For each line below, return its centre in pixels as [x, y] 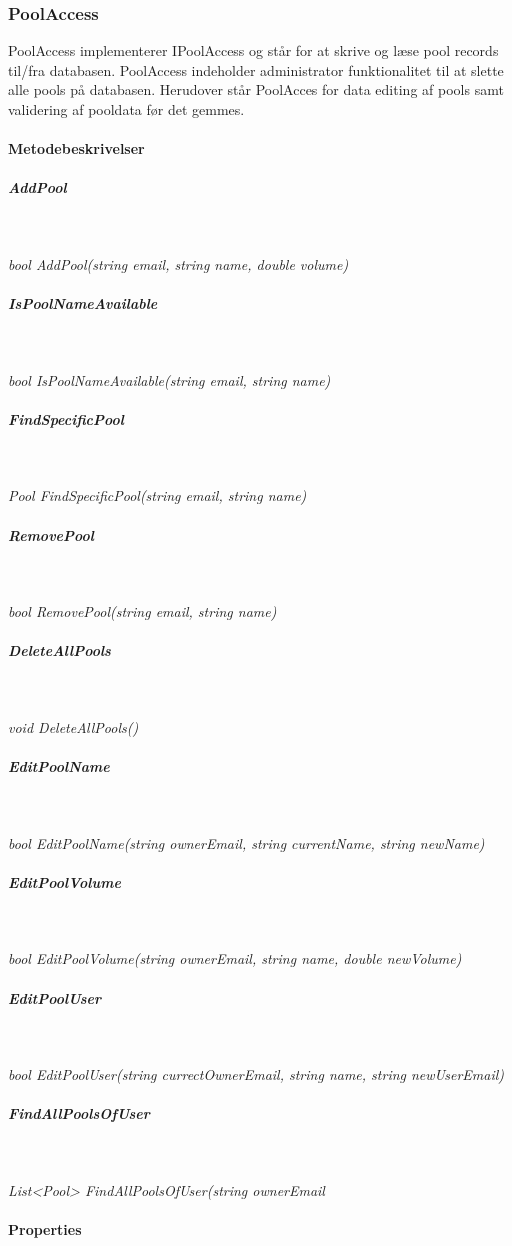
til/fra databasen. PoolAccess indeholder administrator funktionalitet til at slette [256, 69]
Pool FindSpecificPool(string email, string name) [157, 495]
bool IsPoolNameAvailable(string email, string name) [169, 379]
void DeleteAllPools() [73, 726]
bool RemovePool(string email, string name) [142, 611]
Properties [45, 1229]
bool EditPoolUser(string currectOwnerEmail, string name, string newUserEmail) [256, 1074]
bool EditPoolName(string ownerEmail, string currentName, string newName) [246, 842]
